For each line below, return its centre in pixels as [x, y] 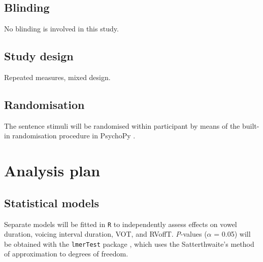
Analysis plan [52, 171]
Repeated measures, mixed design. [57, 77]
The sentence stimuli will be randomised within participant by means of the [122, 125]
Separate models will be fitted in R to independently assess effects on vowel [121, 224]
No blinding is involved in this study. [61, 29]
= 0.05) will [232, 234]
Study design [39, 56]
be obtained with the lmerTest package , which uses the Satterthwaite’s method [129, 244]
